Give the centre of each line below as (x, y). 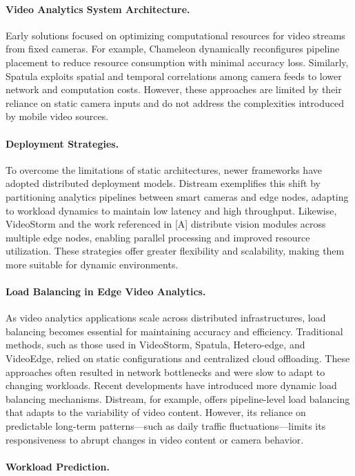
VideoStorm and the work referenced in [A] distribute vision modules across (166, 224)
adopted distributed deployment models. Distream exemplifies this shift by (163, 183)
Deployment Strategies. (62, 143)
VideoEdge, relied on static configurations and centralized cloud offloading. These (178, 358)
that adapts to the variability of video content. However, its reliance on (156, 412)
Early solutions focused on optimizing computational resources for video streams (175, 35)
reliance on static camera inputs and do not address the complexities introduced (175, 102)
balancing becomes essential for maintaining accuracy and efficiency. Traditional (174, 331)
